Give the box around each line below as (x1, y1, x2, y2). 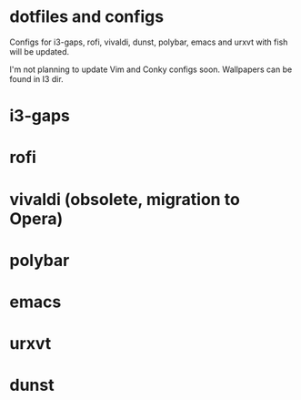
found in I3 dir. (9, 73, 64, 84)
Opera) (9, 208, 64, 229)
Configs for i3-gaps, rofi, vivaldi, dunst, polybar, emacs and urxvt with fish (9, 36, 288, 47)
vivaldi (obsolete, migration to (9, 189, 241, 210)
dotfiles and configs (9, 6, 165, 27)
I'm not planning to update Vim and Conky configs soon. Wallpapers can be (9, 64, 293, 75)
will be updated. (9, 46, 70, 56)
